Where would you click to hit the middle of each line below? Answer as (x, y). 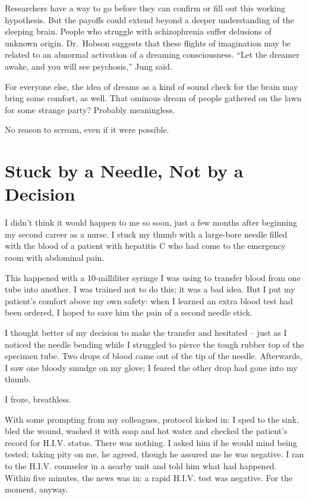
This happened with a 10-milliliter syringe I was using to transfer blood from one (153, 277)
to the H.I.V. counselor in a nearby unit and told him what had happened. (141, 465)
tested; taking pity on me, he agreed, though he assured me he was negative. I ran (154, 454)
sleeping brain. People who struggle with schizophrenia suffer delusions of (138, 31)
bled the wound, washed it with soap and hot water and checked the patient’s (146, 431)
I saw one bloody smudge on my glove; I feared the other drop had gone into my (151, 367)
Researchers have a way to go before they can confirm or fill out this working (145, 8)
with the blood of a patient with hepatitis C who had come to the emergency (145, 246)
